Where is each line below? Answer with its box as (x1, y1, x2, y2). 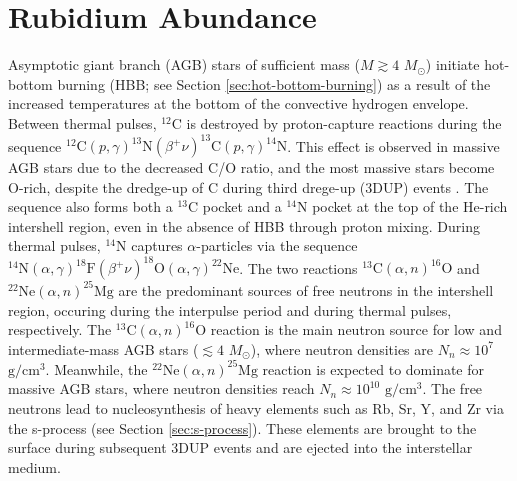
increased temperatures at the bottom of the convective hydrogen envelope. (8, 93, 469, 114)
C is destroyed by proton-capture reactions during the (171, 112, 502, 133)
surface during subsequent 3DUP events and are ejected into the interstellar (8, 437, 473, 458)
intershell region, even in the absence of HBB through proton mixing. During (8, 215, 480, 236)
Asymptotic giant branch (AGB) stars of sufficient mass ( (8, 54, 360, 75)
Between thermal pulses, (8, 112, 157, 133)
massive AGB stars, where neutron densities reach (8, 378, 315, 399)
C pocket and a (188, 196, 282, 217)
